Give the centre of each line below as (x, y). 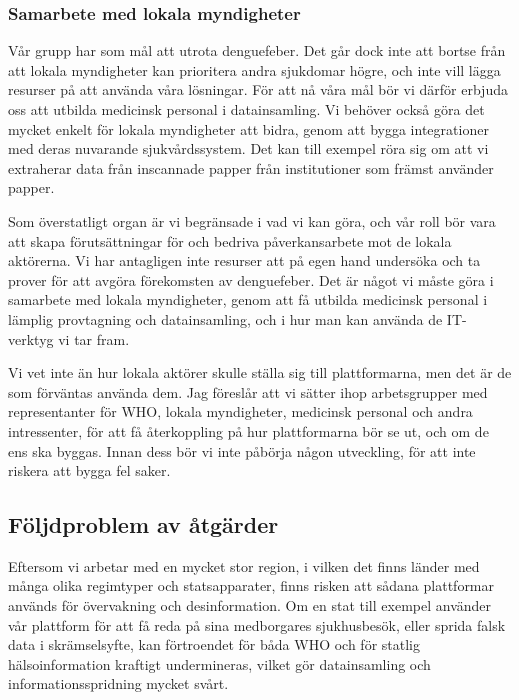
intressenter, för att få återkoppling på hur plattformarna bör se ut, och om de (248, 430)
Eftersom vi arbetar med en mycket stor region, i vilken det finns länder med (244, 565)
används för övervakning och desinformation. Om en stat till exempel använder (250, 605)
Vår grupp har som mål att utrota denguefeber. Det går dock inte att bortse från (257, 50)
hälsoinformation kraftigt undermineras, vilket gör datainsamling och (219, 663)
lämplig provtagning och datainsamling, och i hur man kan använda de (225, 318)
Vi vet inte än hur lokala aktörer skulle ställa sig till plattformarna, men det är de (260, 372)
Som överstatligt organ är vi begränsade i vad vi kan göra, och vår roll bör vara (252, 220)
